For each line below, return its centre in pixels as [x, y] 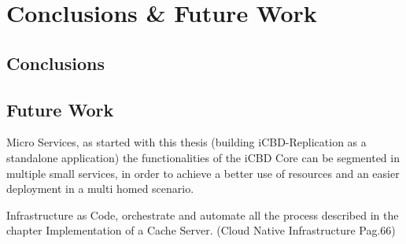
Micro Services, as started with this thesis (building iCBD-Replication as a [186, 142]
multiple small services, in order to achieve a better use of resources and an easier [203, 173]
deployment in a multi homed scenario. [100, 189]
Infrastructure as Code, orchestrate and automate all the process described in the [203, 214]
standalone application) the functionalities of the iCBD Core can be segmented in [203, 157]
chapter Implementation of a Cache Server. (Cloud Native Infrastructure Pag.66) [201, 230]
